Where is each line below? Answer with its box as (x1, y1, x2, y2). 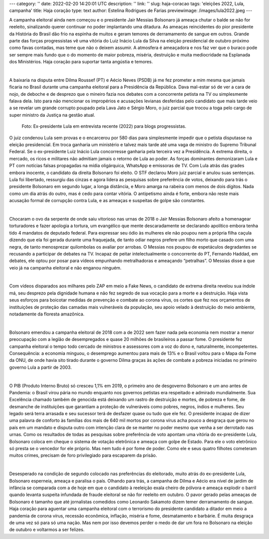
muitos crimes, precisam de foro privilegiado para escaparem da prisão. (9, 452, 157, 459)
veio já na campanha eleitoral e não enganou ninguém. (9, 265, 122, 270)
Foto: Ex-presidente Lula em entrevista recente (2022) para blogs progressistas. (21, 123, 186, 129)
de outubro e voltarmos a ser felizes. (9, 527, 85, 533)
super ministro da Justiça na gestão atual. (9, 112, 96, 118)
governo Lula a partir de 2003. (9, 364, 72, 370)
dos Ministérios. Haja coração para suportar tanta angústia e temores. (9, 59, 153, 65)
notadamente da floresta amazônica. (9, 311, 85, 317)
